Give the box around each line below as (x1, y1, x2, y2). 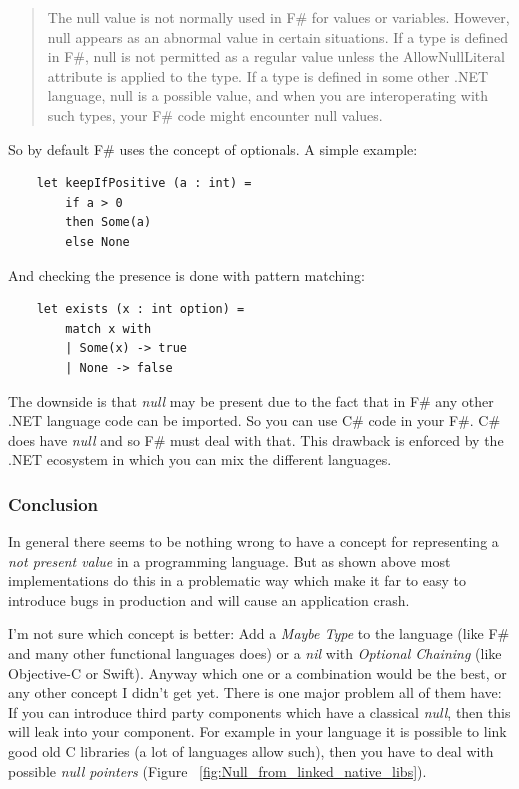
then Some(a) (65, 215, 152, 230)
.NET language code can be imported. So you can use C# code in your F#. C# (8, 410, 501, 431)
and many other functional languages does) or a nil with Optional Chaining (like (8, 643, 502, 664)
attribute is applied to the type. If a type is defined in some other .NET (47, 65, 489, 86)
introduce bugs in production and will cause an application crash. (8, 589, 410, 610)
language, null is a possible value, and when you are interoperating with (47, 85, 489, 106)
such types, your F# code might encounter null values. (47, 104, 383, 125)
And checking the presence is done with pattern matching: (8, 264, 365, 285)
